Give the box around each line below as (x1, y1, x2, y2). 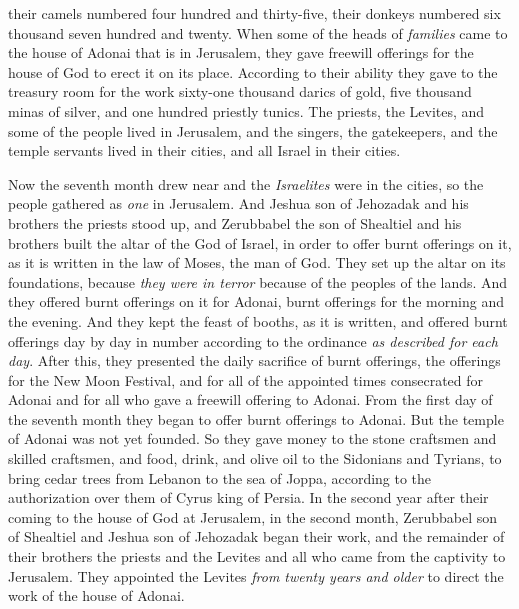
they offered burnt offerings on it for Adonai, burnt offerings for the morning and (8, 291, 504, 312)
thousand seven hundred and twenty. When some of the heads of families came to (8, 22, 508, 43)
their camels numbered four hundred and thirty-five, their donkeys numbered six (8, 3, 501, 23)
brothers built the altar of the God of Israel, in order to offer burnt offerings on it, (8, 232, 512, 253)
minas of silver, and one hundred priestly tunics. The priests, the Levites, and (8, 100, 485, 121)
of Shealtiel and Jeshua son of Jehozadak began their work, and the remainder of (8, 526, 505, 547)
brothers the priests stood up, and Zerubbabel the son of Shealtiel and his (8, 212, 462, 233)
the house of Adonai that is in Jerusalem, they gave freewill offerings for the (8, 42, 474, 63)
